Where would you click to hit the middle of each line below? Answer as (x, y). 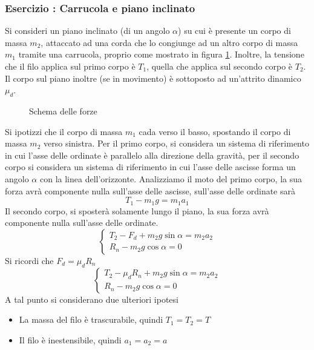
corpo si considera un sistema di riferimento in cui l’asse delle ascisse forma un (150, 167)
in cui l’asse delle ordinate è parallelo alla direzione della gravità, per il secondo (152, 155)
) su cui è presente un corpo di (234, 31)
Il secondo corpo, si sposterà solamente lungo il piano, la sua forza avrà (137, 210)
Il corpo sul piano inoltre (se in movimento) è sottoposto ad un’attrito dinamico (153, 78)
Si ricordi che (29, 260)
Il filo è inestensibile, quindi (70, 339)
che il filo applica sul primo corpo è (70, 66)
